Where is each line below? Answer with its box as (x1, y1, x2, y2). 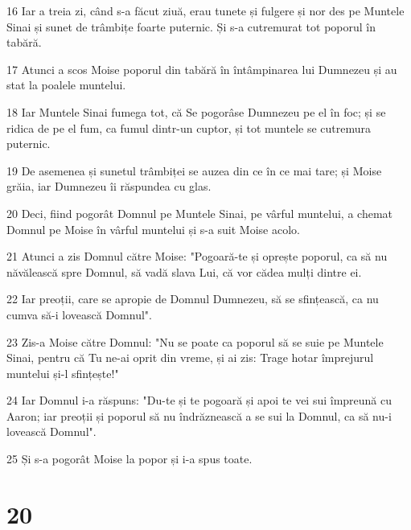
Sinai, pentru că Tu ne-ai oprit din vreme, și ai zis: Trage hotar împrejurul (6, 349, 374, 366)
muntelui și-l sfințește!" (6, 364, 119, 381)
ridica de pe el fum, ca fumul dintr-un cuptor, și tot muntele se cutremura (6, 119, 372, 136)
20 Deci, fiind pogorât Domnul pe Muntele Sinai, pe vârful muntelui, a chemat (6, 204, 393, 221)
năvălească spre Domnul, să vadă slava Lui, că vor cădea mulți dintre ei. (6, 263, 362, 280)
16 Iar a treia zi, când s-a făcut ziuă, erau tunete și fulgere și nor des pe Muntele (6, 2, 405, 18)
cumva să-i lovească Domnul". (6, 306, 152, 323)
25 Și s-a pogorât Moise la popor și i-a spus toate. (6, 450, 253, 467)
